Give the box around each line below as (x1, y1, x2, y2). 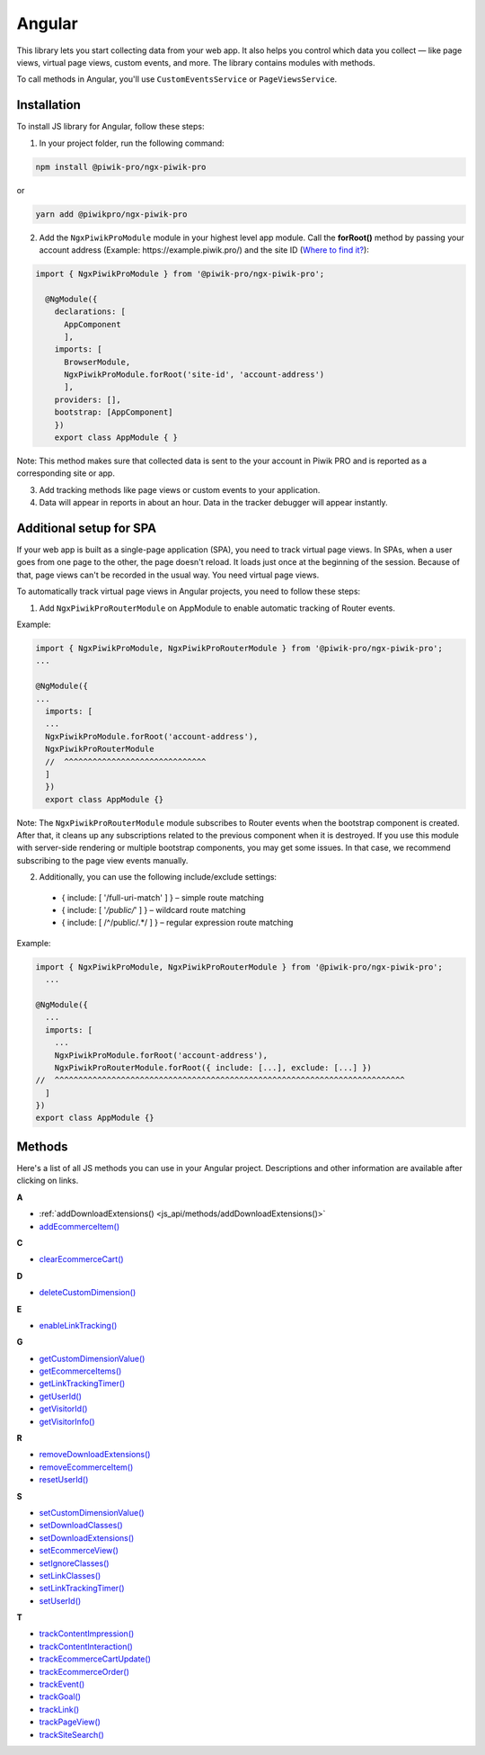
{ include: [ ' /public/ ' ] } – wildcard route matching (61, 905, 246, 916)
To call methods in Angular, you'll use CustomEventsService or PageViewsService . (16, 74, 338, 85)
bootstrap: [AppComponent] (54, 407, 174, 417)
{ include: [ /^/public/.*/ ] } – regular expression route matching (61, 918, 294, 928)
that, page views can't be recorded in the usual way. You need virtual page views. (16, 569, 320, 580)
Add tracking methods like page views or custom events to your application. (39, 484, 321, 495)
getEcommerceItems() (39, 1365, 122, 1376)
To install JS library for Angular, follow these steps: (16, 121, 206, 132)
